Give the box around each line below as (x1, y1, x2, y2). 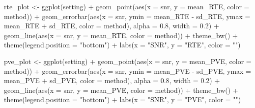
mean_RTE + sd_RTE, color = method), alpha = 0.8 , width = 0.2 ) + (4, 21, 219, 31)
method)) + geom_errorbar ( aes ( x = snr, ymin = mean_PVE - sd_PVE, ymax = (4, 65, 251, 76)
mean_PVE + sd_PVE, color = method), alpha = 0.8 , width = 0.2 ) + (4, 75, 220, 86)
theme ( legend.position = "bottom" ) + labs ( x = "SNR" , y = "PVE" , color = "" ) (4, 94, 241, 105)
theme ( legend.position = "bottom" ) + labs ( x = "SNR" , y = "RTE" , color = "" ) (4, 40, 241, 50)
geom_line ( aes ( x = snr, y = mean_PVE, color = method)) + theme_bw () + (4, 85, 238, 95)
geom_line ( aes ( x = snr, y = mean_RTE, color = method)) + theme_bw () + (4, 30, 238, 40)
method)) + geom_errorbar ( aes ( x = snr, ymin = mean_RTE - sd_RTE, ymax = (4, 11, 251, 21)
